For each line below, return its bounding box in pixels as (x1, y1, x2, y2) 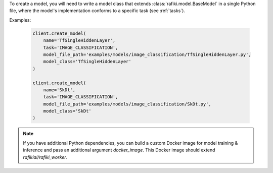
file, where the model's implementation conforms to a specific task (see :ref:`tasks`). (9, 8, 186, 14)
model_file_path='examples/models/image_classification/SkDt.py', (43, 101, 212, 107)
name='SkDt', (43, 87, 76, 93)
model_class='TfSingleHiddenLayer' (43, 59, 131, 65)
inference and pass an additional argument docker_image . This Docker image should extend (23, 147, 215, 153)
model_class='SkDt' (43, 108, 92, 114)
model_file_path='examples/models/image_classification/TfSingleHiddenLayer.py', (43, 51, 251, 57)
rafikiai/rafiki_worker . (23, 154, 68, 160)
